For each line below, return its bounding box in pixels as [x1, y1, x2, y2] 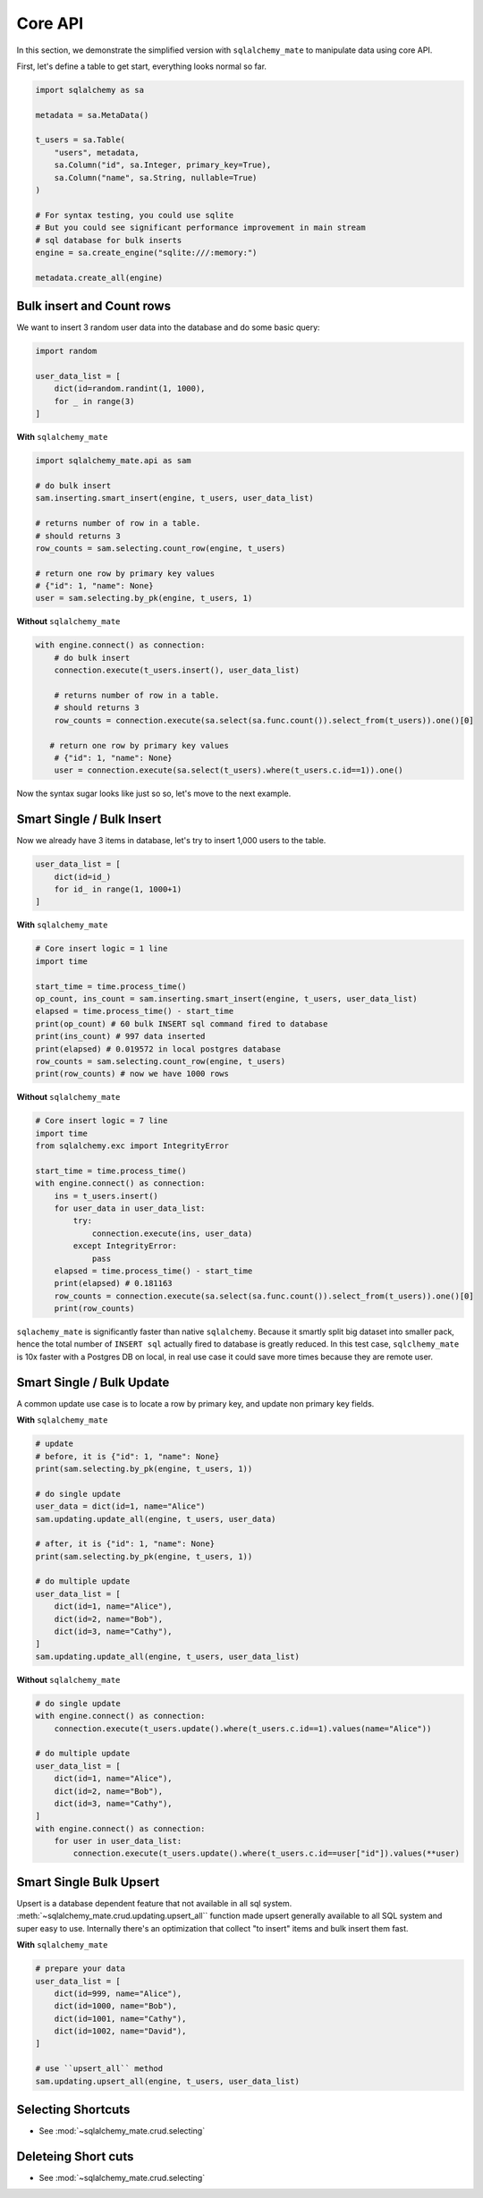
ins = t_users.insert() [54, 1190, 158, 1201]
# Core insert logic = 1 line [35, 943, 168, 954]
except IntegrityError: [72, 1241, 178, 1251]
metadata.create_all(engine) [35, 273, 164, 283]
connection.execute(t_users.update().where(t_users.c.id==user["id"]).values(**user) [72, 1848, 461, 1859]
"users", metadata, [54, 148, 140, 157]
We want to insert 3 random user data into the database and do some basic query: [16, 322, 321, 333]
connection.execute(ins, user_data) [91, 1228, 253, 1238]
